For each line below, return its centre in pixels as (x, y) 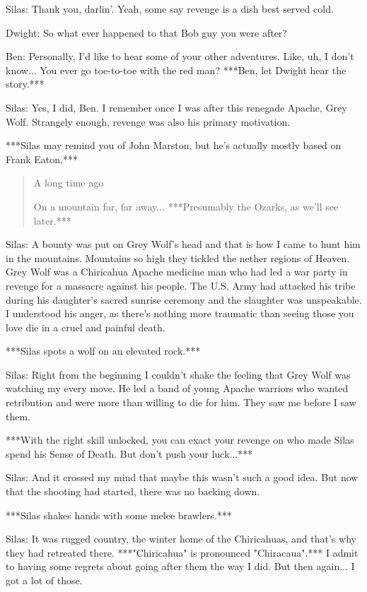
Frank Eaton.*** (42, 159)
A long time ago (69, 183)
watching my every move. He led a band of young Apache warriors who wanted (177, 388)
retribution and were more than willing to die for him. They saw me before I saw (181, 402)
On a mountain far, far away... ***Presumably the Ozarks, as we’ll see (186, 206)
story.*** (25, 84)
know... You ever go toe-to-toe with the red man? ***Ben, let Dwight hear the (176, 70)
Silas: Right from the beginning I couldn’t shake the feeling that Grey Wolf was (178, 374)
